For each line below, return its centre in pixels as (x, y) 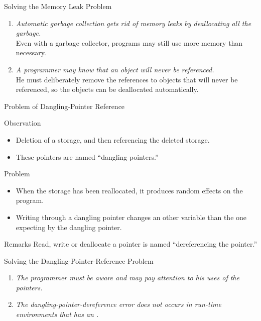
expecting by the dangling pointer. (69, 227)
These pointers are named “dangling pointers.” (87, 156)
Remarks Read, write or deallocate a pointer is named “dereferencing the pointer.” (131, 244)
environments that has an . (57, 314)
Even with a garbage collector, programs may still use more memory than (129, 42)
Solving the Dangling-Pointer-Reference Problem (79, 260)
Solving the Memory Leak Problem (58, 6)
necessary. (31, 52)
